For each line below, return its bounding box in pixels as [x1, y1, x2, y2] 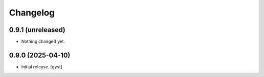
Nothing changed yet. [21, 39, 66, 45]
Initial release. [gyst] [21, 63, 63, 70]
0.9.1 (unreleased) [9, 26, 66, 34]
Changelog [9, 7, 55, 18]
